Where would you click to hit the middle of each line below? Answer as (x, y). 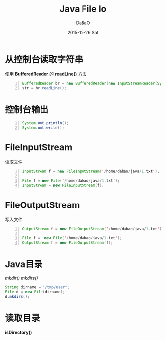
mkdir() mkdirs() (21, 278)
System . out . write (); (43, 128)
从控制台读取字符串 (44, 59)
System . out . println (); (45, 123)
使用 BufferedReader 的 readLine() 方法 (46, 74)
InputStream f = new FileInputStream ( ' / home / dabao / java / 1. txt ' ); (91, 171)
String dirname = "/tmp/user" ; (37, 287)
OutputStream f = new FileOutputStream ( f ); (67, 243)
